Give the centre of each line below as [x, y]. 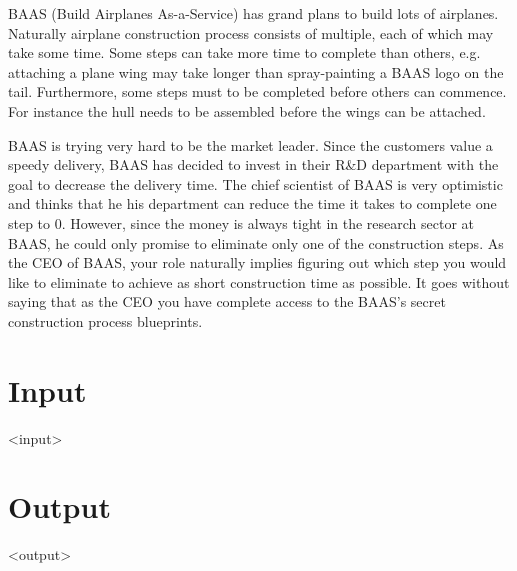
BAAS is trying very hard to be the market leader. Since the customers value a [250, 144]
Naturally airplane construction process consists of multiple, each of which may [251, 32]
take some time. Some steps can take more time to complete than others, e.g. [244, 52]
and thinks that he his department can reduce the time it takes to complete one [252, 203]
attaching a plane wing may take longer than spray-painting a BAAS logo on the [256, 71]
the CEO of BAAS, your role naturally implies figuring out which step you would [257, 262]
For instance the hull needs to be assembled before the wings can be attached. [247, 110]
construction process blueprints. [105, 320]
